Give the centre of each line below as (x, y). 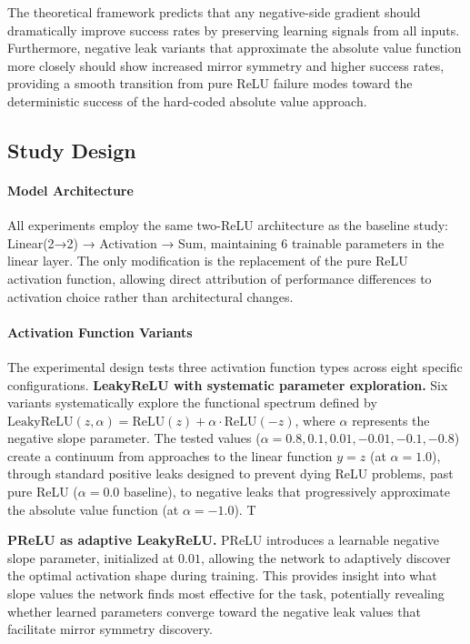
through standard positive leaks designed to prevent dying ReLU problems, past (230, 473)
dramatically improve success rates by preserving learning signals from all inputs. (234, 30)
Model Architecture (70, 190)
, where (315, 420)
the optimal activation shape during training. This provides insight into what (222, 575)
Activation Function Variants (100, 332)
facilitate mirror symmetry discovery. (110, 629)
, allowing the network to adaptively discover (325, 557)
